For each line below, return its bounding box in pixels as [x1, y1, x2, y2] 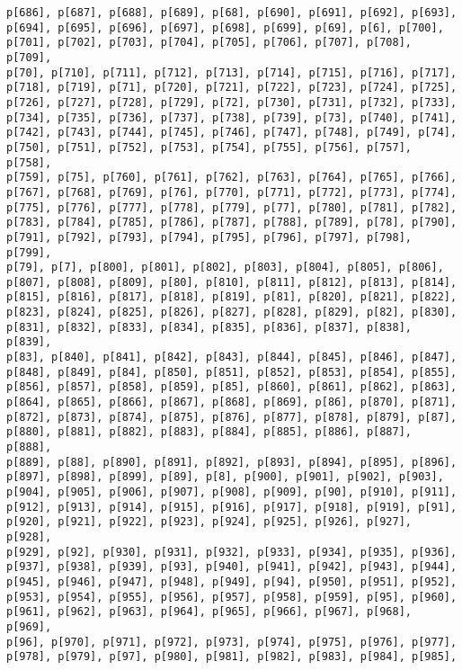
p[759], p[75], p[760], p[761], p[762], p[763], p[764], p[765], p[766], [6, 171, 458, 184]
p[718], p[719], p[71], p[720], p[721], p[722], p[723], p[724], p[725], [6, 81, 458, 94]
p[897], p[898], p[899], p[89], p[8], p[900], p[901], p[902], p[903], [6, 470, 444, 484]
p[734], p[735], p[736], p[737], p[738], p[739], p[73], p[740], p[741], [6, 111, 458, 124]
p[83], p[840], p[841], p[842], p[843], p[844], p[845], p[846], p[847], [6, 351, 458, 364]
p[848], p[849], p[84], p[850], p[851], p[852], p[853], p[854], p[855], [6, 365, 458, 379]
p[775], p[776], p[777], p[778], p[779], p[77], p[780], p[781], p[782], [6, 201, 458, 214]
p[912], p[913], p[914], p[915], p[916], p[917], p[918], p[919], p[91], [6, 500, 458, 514]
